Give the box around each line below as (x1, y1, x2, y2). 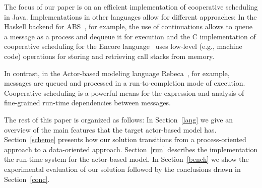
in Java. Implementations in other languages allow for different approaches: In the (4, 11, 257, 22)
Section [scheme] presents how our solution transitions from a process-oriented (4, 134, 246, 145)
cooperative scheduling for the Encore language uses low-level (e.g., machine (4, 41, 242, 51)
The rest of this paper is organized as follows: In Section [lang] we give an (4, 114, 233, 124)
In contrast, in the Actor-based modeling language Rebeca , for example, (4, 68, 230, 78)
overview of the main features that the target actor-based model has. (4, 124, 217, 135)
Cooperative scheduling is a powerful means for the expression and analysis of (4, 87, 244, 98)
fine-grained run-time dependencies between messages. (4, 97, 171, 108)
